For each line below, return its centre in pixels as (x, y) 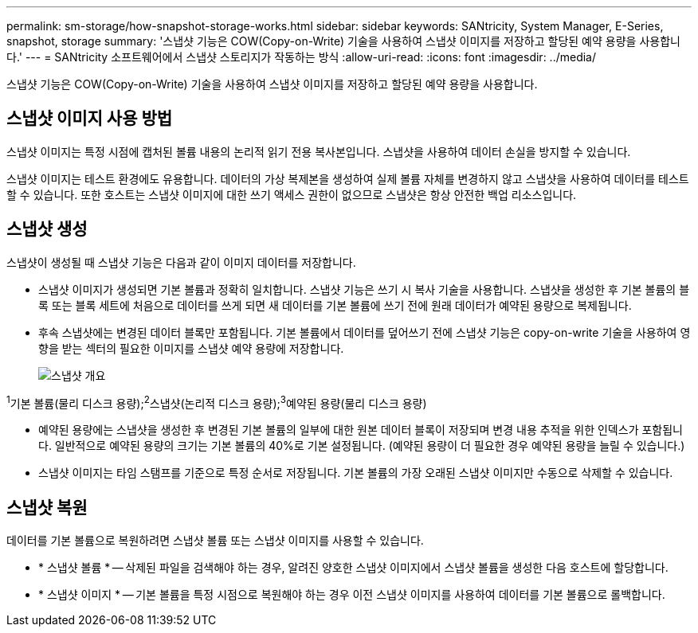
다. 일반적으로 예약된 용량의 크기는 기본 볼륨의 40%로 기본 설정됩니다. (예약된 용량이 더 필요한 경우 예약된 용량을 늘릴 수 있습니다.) (362, 446)
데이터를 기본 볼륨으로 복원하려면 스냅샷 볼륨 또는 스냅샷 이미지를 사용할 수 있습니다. (215, 541)
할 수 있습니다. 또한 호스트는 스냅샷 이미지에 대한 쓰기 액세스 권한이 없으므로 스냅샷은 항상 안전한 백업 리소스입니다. (292, 194)
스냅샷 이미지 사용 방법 (90, 119)
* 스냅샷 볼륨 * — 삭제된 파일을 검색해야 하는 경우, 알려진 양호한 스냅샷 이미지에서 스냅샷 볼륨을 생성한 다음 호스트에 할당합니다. (353, 568)
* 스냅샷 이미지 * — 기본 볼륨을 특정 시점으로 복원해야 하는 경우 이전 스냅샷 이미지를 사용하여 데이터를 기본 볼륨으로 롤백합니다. (352, 595)
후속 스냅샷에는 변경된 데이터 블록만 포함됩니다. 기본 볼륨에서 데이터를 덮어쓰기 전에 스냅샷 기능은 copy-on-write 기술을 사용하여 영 (365, 332)
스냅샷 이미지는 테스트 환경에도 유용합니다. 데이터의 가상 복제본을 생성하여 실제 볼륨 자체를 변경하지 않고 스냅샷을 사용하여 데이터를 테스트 (348, 178)
